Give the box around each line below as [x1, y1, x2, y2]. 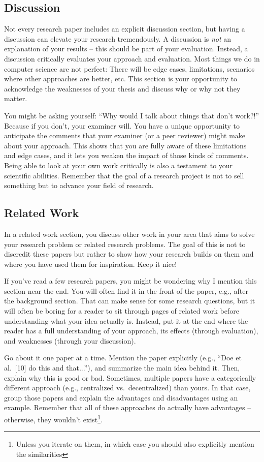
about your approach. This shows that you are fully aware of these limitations [4, 140, 247, 150]
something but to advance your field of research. [4, 180, 154, 191]
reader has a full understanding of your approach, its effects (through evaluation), [4, 325, 258, 336]
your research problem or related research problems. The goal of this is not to [4, 238, 246, 249]
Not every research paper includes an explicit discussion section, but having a [4, 23, 245, 34]
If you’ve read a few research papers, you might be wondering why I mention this [4, 275, 257, 286]
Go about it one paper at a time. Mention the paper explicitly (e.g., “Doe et [4, 352, 242, 363]
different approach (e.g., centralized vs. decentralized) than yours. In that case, [4, 382, 251, 393]
